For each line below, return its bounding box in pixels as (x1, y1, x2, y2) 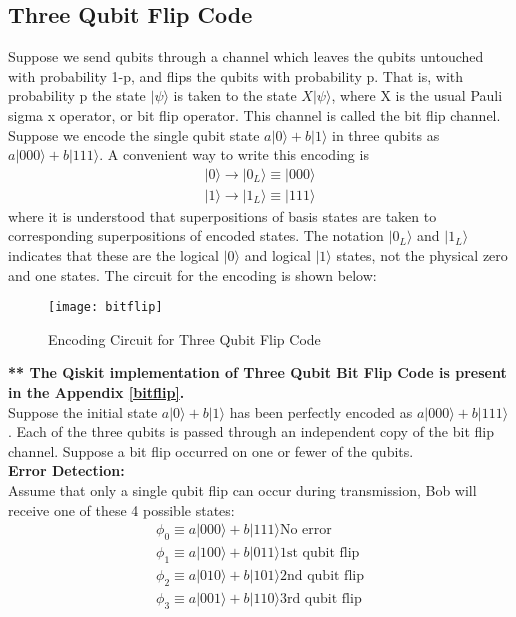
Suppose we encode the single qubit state (8, 124, 260, 145)
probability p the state (8, 85, 146, 106)
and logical (244, 245, 311, 266)
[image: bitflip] (48, 300, 163, 315)
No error (279, 523, 332, 538)
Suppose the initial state (8, 401, 158, 422)
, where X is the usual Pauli (331, 85, 503, 106)
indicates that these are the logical (8, 245, 219, 266)
